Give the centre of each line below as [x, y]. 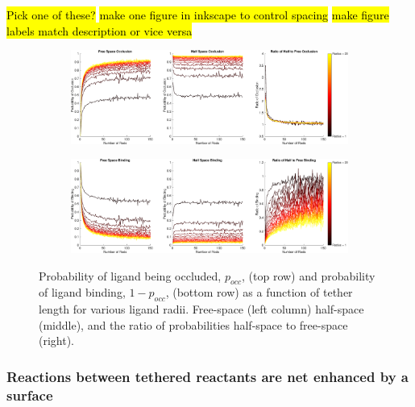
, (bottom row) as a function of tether [259, 292]
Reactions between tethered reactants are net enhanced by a [207, 376]
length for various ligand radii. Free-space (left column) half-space [201, 309]
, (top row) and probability [309, 275]
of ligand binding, [82, 292]
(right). [57, 341]
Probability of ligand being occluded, [130, 275]
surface [30, 395]
